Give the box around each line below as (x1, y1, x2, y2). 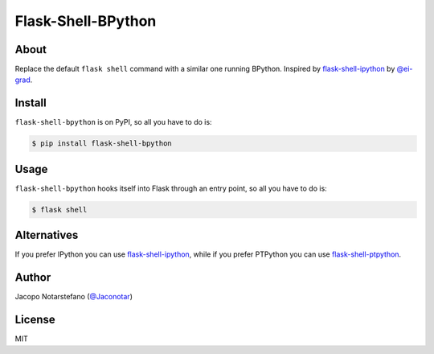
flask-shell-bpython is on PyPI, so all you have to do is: (14, 117, 212, 127)
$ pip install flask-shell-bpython (31, 139, 172, 148)
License (14, 313, 55, 327)
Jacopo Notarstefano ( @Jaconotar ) (14, 292, 133, 302)
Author (14, 270, 51, 285)
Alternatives (14, 228, 79, 242)
